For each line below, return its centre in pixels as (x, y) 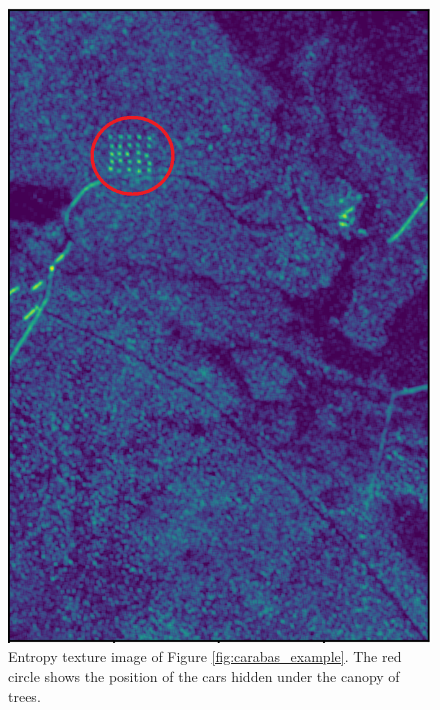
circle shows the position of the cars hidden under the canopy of (204, 675)
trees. (24, 695)
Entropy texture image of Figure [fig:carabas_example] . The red (205, 656)
